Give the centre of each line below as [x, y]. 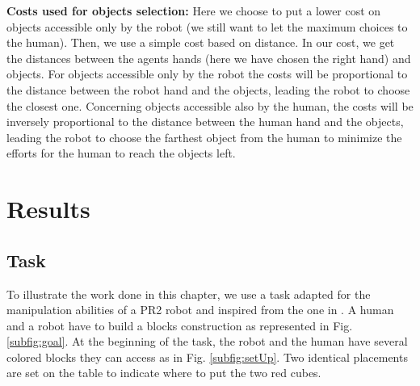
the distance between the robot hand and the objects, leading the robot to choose [208, 89]
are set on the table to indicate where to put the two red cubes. [164, 373]
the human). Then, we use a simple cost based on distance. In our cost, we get [201, 42]
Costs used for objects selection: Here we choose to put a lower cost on [194, 10]
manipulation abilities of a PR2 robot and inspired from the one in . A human [200, 310]
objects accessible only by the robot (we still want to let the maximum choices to [207, 26]
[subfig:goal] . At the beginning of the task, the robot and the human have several [207, 341]
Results [48, 209]
